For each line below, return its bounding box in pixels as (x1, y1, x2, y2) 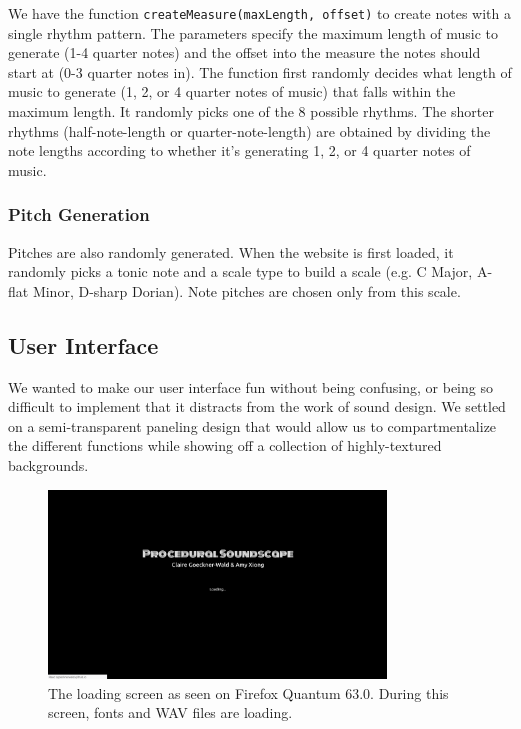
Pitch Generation (8, 202, 150, 227)
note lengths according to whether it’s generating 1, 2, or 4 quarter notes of (8, 140, 471, 161)
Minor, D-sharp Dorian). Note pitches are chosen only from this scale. (32, 280, 461, 301)
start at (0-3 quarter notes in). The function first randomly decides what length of (8, 61, 512, 82)
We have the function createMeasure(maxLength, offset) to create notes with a (8, 3, 511, 23)
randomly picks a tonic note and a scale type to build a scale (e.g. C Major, (8, 261, 473, 282)
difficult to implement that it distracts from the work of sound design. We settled (8, 396, 506, 417)
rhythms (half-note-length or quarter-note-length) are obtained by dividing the (8, 120, 491, 141)
